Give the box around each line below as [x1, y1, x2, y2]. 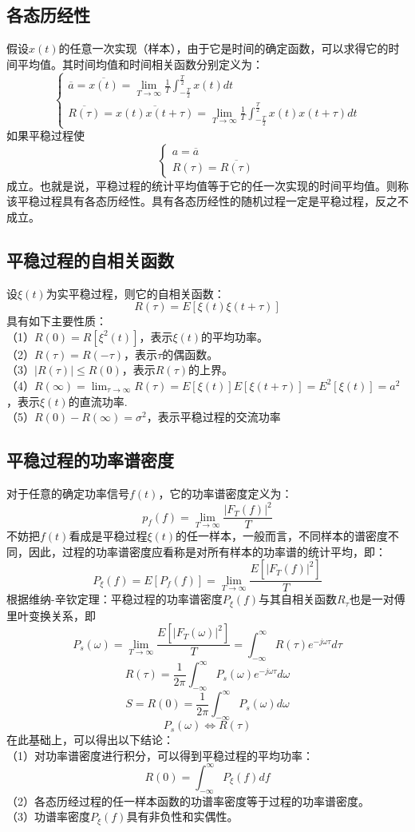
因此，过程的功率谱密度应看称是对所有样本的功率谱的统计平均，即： [28, 543, 386, 559]
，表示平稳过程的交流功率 [146, 408, 281, 425]
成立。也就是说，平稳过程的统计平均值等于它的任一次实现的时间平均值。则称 [6, 177, 409, 193]
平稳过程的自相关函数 [6, 247, 174, 272]
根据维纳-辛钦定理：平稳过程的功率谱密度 [6, 591, 223, 607]
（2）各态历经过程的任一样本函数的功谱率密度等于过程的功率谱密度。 [6, 792, 370, 809]
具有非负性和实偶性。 [126, 808, 239, 825]
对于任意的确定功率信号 [6, 484, 129, 501]
